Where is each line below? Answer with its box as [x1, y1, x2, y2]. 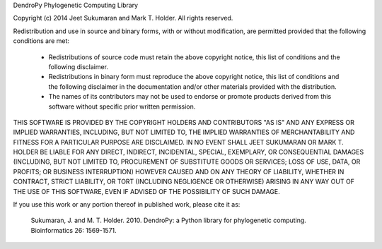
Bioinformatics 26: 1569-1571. [30, 226, 117, 234]
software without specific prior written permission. [48, 102, 196, 111]
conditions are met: [13, 37, 70, 45]
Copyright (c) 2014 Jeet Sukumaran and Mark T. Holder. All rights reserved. [13, 14, 233, 23]
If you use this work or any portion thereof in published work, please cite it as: [13, 200, 241, 209]
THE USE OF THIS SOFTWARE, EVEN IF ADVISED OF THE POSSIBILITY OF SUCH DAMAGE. [13, 187, 281, 195]
